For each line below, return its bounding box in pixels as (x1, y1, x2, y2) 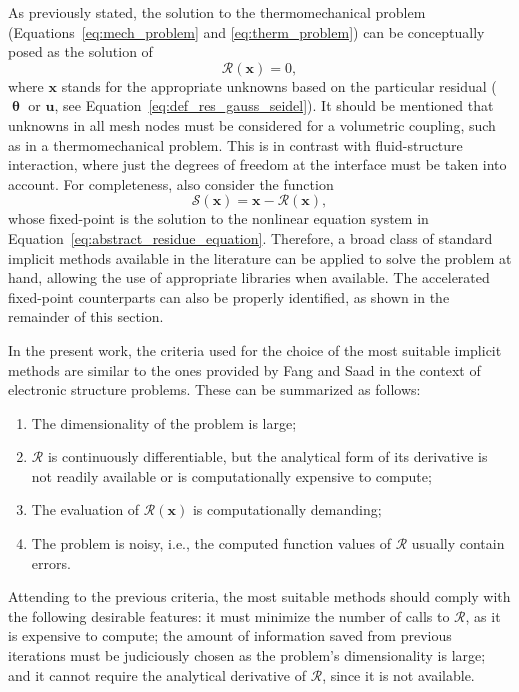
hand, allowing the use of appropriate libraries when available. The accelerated (8, 267, 490, 288)
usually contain (411, 533, 505, 554)
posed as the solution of (8, 41, 153, 62)
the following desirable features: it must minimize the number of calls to (8, 605, 450, 626)
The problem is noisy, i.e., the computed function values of (31, 533, 392, 554)
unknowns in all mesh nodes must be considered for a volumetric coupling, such (8, 114, 496, 135)
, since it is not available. (322, 664, 475, 685)
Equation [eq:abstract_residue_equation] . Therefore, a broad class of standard (8, 227, 493, 248)
